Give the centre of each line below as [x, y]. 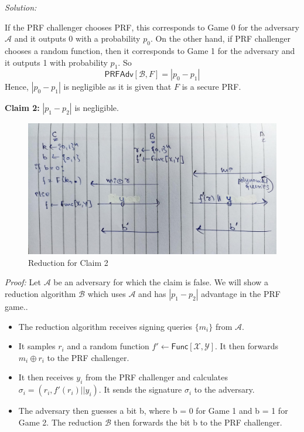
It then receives [46, 377]
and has [152, 293]
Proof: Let [23, 282]
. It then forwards [247, 346]
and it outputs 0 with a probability [77, 38]
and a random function [108, 346]
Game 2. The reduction [60, 422]
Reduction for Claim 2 [68, 262]
